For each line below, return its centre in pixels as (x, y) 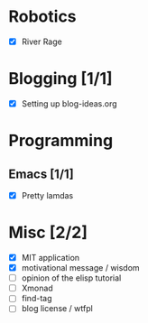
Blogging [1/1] (61, 79)
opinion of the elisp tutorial (71, 278)
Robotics (43, 17)
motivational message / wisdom (81, 268)
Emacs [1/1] (41, 174)
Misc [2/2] (48, 233)
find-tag (37, 299)
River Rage (42, 42)
